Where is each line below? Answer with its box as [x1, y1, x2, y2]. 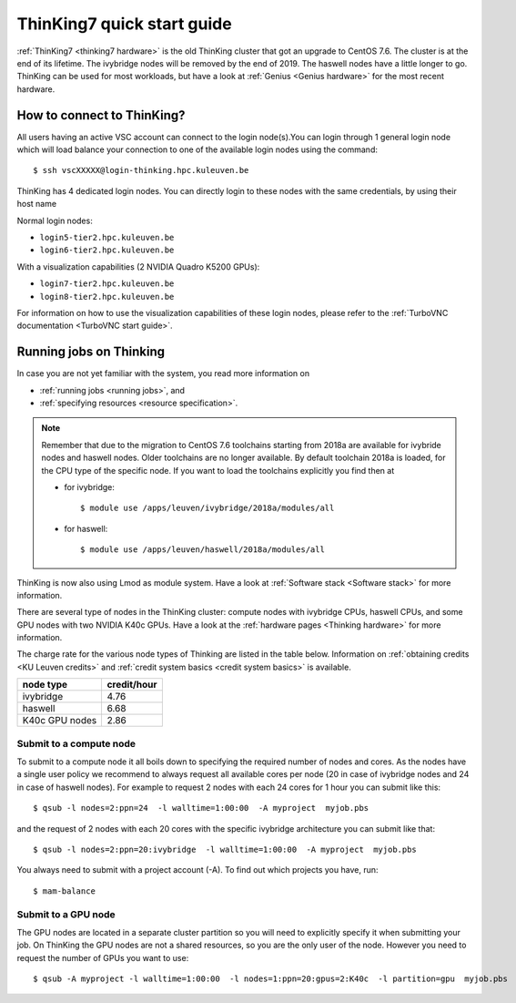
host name [16, 199, 57, 210]
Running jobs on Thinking [16, 344, 166, 360]
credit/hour [106, 679, 158, 691]
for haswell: [64, 523, 108, 534]
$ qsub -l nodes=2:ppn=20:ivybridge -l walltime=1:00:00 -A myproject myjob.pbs [33, 844, 418, 855]
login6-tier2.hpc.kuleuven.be [39, 245, 175, 255]
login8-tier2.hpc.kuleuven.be [39, 292, 175, 302]
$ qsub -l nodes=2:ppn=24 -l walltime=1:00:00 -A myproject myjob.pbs [33, 803, 369, 814]
